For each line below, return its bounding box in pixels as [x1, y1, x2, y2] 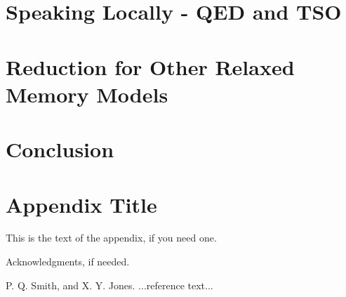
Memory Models [6, 79, 168, 108]
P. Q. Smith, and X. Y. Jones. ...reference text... [6, 277, 213, 292]
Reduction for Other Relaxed [6, 52, 295, 81]
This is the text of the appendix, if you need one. [6, 230, 217, 245]
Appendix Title [6, 190, 157, 218]
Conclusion [6, 135, 114, 164]
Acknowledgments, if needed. [6, 254, 130, 269]
